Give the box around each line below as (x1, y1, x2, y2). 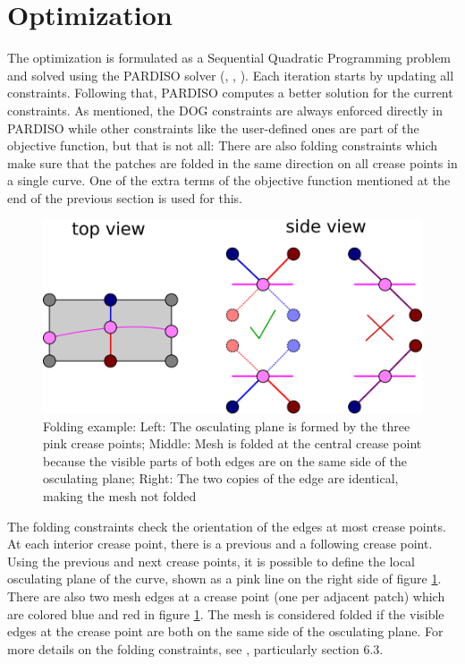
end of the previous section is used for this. (7, 188, 242, 207)
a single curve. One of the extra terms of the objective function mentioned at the (7, 171, 451, 190)
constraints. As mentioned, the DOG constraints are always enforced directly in (7, 100, 444, 119)
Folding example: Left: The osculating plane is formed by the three (43, 416, 410, 435)
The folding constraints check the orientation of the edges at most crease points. (7, 516, 446, 535)
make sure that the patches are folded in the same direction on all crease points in (7, 153, 458, 172)
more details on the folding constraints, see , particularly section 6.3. (7, 639, 384, 658)
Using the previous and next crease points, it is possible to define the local (7, 551, 415, 570)
